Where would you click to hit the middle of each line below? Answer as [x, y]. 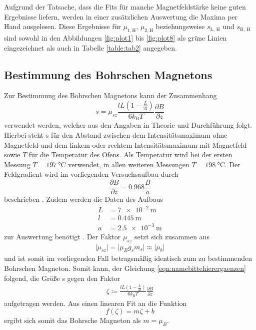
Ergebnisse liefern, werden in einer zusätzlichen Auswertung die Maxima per [121, 16]
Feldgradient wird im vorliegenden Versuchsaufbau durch [91, 174]
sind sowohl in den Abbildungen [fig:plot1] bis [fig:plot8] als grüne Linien [115, 37]
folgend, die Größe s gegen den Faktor [62, 278]
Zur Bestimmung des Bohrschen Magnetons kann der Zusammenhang [110, 95]
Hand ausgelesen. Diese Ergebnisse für [62, 26]
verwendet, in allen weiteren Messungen [129, 164]
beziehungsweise [180, 26]
